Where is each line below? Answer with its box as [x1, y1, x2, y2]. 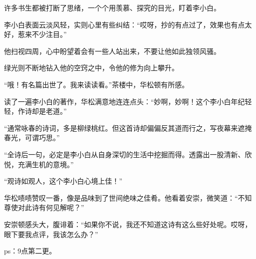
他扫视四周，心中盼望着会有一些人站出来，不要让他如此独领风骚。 [4, 45, 221, 56]
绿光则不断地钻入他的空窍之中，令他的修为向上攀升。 [4, 62, 179, 73]
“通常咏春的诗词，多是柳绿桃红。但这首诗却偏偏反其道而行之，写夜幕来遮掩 [4, 122, 252, 133]
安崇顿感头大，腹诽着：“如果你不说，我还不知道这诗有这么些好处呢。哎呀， [4, 219, 252, 229]
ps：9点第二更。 [4, 246, 56, 256]
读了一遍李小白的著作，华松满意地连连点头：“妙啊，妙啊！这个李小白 [4, 96, 231, 106]
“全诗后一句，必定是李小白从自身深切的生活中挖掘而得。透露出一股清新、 [4, 149, 245, 159]
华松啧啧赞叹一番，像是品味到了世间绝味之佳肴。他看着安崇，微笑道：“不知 [4, 192, 252, 203]
